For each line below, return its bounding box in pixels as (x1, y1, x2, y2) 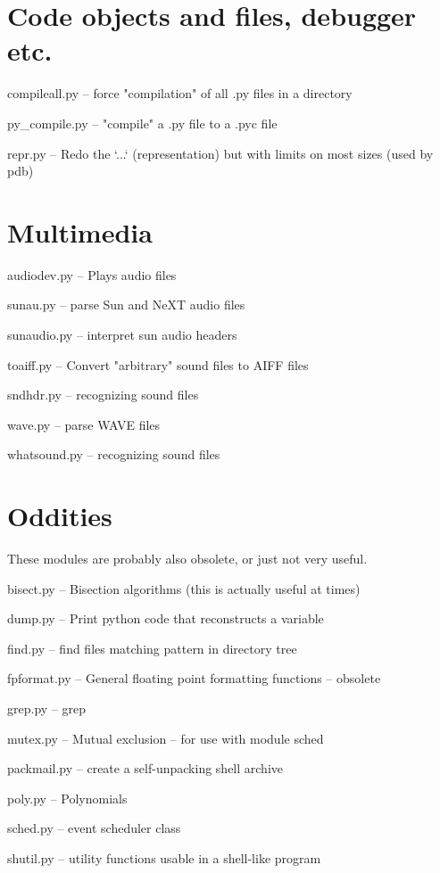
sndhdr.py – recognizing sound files (7, 385, 199, 404)
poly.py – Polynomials (7, 788, 128, 807)
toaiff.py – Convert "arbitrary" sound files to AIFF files (7, 355, 309, 374)
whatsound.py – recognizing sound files (7, 445, 220, 464)
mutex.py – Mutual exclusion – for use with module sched (7, 729, 324, 747)
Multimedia (7, 213, 153, 250)
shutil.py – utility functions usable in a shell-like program (7, 849, 321, 868)
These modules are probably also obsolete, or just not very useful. (7, 549, 368, 568)
